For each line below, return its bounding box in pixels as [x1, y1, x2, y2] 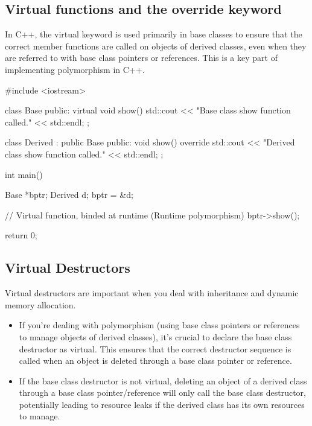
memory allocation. [5, 298, 76, 311]
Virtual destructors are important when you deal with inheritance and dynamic [5, 287, 299, 299]
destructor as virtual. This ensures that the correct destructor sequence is [19, 342, 291, 355]
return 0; [5, 229, 37, 241]
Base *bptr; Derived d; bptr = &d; [5, 188, 133, 201]
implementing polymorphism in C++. [5, 63, 145, 75]
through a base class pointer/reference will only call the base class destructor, [19, 386, 306, 399]
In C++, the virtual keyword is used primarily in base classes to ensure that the [5, 28, 302, 40]
